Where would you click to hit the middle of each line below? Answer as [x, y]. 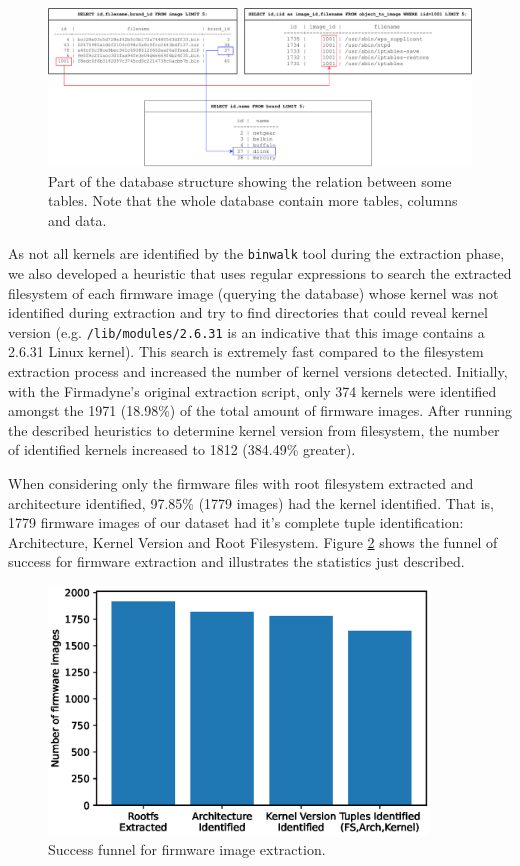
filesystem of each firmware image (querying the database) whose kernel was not [253, 292]
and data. [77, 219]
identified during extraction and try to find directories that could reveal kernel [248, 312]
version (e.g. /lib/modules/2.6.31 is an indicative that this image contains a [246, 331]
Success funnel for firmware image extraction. [187, 848]
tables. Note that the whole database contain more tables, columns [253, 200]
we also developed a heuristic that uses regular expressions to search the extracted [260, 273]
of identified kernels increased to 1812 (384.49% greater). [182, 449]
